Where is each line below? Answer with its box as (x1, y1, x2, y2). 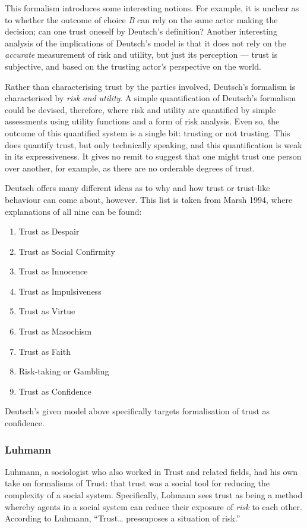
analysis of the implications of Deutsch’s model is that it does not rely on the (5, 36, 286, 49)
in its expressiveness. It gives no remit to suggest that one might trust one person (5, 150, 302, 163)
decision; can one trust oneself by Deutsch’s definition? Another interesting (5, 25, 277, 38)
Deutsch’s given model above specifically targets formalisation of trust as (5, 405, 270, 417)
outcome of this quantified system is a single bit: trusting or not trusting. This (5, 126, 290, 139)
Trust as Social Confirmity (18, 245, 115, 257)
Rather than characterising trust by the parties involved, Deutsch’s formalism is (5, 80, 296, 92)
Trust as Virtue (18, 305, 75, 317)
